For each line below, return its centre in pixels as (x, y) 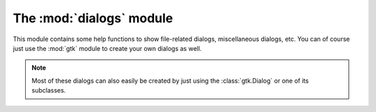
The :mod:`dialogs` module (93, 18)
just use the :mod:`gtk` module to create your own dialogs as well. (107, 48)
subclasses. (49, 90)
